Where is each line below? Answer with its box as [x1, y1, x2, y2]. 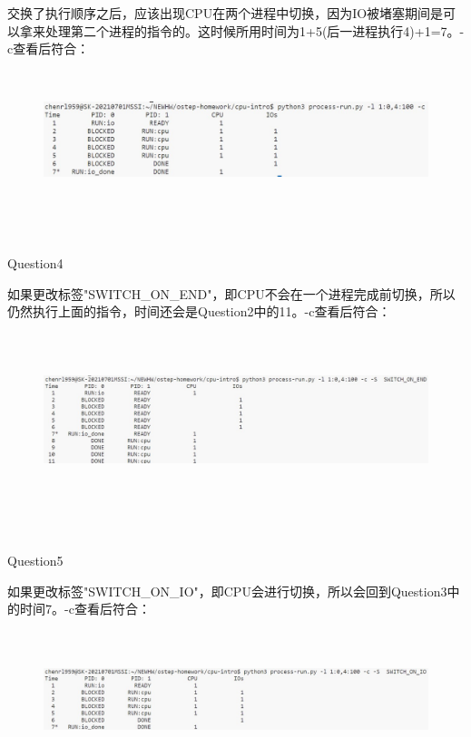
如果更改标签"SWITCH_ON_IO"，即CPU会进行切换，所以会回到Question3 [7, 581, 447, 600]
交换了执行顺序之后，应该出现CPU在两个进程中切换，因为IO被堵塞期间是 [7, 4, 444, 22]
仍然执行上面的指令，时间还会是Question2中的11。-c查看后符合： [7, 302, 391, 321]
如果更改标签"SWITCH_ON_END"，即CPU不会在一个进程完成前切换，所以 [7, 284, 456, 303]
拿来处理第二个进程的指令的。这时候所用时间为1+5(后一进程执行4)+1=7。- [19, 21, 465, 40]
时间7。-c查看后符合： [19, 599, 151, 618]
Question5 [7, 551, 64, 570]
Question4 [7, 254, 64, 273]
